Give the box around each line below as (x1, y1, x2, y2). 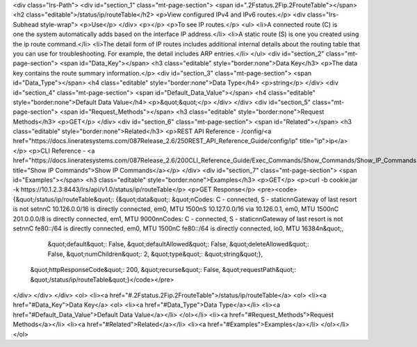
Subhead (13, 20, 39, 28)
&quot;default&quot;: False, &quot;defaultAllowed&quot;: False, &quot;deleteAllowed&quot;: (47, 240, 309, 248)
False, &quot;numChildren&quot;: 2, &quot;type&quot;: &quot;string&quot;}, (47, 250, 263, 258)
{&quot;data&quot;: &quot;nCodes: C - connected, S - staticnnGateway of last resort (115, 195, 357, 203)
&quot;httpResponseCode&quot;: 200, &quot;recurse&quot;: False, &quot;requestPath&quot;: (30, 266, 297, 274)
